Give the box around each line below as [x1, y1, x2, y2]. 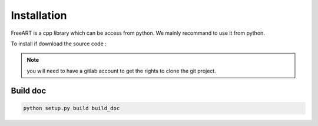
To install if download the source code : [11, 40, 107, 47]
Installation [11, 9, 67, 22]
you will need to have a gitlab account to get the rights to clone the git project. [26, 67, 216, 74]
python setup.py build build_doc [23, 105, 120, 111]
